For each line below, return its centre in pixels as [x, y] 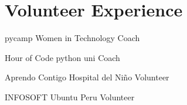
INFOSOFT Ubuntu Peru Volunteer [70, 96]
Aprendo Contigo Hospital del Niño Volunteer [87, 77]
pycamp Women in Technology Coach [72, 38]
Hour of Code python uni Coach [62, 57]
